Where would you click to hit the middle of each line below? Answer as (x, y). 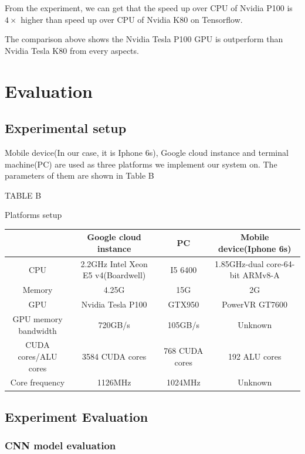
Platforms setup (33, 215)
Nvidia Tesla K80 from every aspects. (72, 50)
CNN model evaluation (60, 446)
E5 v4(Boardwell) (114, 275)
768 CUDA (184, 351)
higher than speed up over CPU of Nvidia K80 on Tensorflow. (132, 19)
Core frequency (38, 382)
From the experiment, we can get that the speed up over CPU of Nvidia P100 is (149, 8)
